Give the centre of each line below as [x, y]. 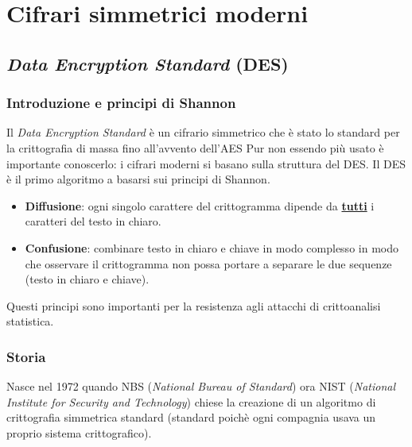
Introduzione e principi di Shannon [121, 103]
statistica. [30, 321]
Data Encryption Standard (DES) [148, 63]
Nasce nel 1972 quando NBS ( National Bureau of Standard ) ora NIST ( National [201, 386]
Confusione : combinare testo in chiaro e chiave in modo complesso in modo [212, 247]
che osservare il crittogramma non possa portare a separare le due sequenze [208, 263]
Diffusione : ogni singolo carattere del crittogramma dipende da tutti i [200, 205]
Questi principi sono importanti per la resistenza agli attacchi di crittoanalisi [194, 305]
